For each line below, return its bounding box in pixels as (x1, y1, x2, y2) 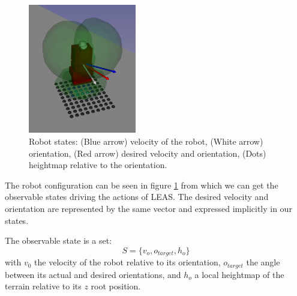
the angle (246, 256, 280, 268)
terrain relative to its (5, 280, 82, 292)
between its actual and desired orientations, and (5, 268, 181, 280)
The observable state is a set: (5, 234, 112, 247)
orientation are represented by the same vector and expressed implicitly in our (5, 202, 292, 215)
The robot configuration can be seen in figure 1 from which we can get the (5, 178, 278, 191)
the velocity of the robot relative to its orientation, (34, 256, 221, 268)
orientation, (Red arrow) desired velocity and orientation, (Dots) (29, 146, 266, 159)
